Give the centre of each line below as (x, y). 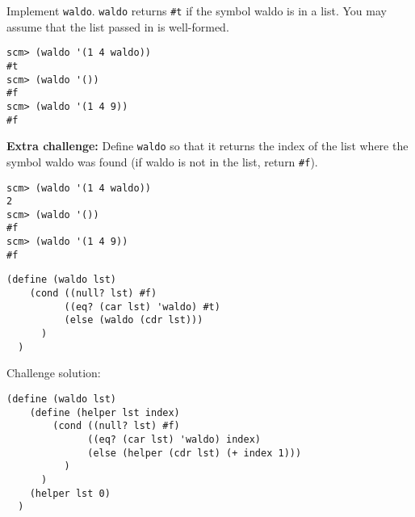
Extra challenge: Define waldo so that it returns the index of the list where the (207, 146)
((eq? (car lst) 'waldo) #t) (142, 307)
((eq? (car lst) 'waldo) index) (174, 439)
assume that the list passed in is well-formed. (118, 26)
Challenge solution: (54, 373)
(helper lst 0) (70, 493)
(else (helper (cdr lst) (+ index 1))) (195, 453)
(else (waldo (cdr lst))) (134, 320)
